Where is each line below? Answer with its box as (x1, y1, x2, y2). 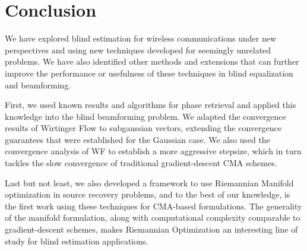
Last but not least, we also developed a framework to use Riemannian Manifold (5, 176, 294, 189)
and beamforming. (5, 78, 71, 91)
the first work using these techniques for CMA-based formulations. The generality (5, 199, 302, 212)
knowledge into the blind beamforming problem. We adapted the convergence (5, 110, 286, 122)
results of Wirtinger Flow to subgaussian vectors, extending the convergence (5, 122, 281, 134)
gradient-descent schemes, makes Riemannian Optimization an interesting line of (5, 223, 298, 236)
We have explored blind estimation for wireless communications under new (5, 32, 277, 45)
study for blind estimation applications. (5, 234, 148, 247)
